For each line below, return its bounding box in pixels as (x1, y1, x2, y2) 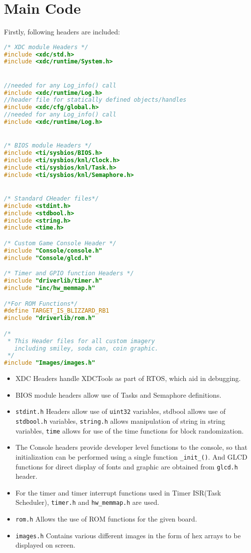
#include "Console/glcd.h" (4, 254, 92, 262)
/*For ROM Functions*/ (4, 300, 78, 307)
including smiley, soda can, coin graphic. (14, 345, 158, 352)
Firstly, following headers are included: (4, 27, 120, 37)
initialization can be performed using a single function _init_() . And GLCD (15, 451, 248, 462)
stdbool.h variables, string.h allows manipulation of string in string (15, 416, 226, 426)
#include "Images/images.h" (4, 359, 96, 367)
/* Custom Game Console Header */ (4, 239, 117, 247)
